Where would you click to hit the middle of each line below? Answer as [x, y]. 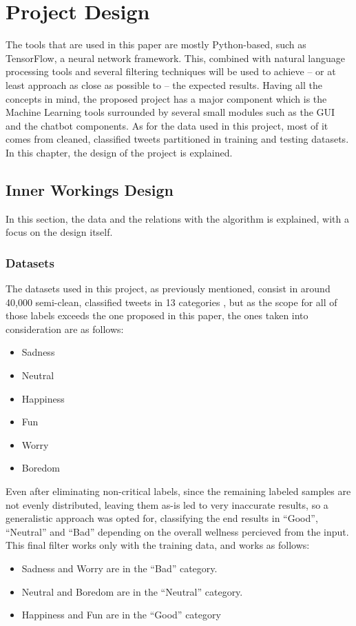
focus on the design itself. [59, 232]
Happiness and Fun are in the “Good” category [121, 615]
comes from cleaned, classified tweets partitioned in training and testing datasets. [177, 139]
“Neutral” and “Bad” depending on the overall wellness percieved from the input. [177, 531]
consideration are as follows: [65, 329]
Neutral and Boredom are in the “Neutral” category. [132, 591]
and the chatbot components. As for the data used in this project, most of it [167, 125]
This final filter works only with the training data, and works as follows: [158, 545]
